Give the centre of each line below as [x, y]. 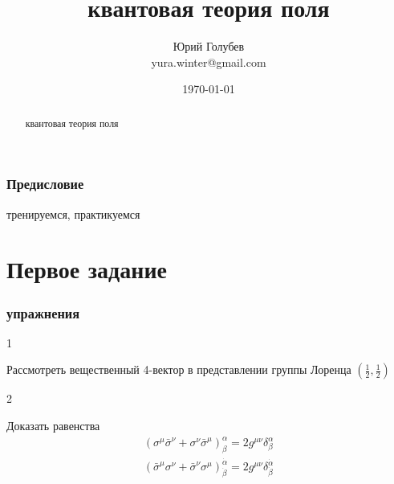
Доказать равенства [53, 426]
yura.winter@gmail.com [209, 62]
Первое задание [87, 269]
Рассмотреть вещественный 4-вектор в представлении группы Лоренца [179, 369]
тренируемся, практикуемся [73, 213]
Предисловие [45, 184]
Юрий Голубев [209, 46]
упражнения [43, 312]
